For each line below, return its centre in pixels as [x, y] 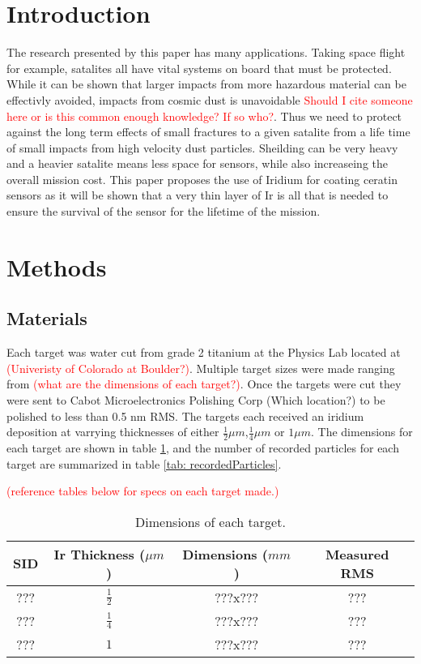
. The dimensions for [361, 432]
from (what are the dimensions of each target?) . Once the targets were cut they [204, 384]
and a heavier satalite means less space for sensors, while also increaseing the [198, 163]
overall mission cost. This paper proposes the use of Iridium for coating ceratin [202, 179]
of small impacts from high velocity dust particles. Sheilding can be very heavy [202, 147]
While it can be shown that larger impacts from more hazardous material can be [206, 84]
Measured [357, 554]
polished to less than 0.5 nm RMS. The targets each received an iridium [185, 416]
